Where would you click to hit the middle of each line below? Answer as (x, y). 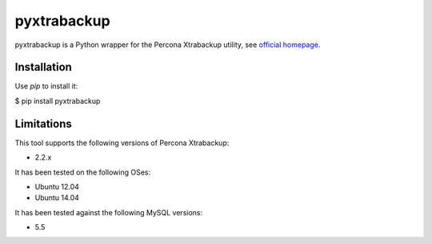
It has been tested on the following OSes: (83, 172)
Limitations (43, 124)
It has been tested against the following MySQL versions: (109, 212)
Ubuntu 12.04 (57, 187)
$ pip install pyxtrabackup (58, 100)
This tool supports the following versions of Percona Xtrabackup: (122, 143)
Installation (43, 67)
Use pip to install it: (46, 86)
